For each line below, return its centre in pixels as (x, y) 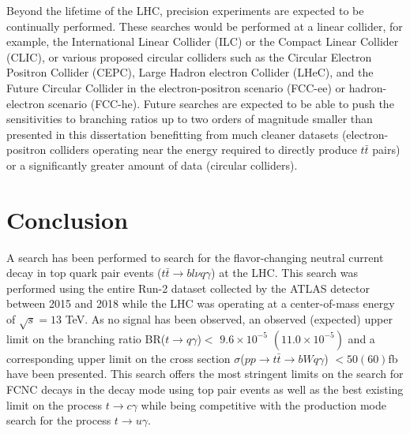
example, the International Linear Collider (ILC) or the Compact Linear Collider (203, 41)
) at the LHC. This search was (284, 273)
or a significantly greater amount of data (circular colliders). (152, 165)
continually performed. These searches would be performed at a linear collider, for (205, 26)
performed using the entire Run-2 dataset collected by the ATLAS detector (188, 288)
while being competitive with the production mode (263, 404)
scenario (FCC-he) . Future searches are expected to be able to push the (221, 103)
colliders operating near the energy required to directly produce (203, 150)
